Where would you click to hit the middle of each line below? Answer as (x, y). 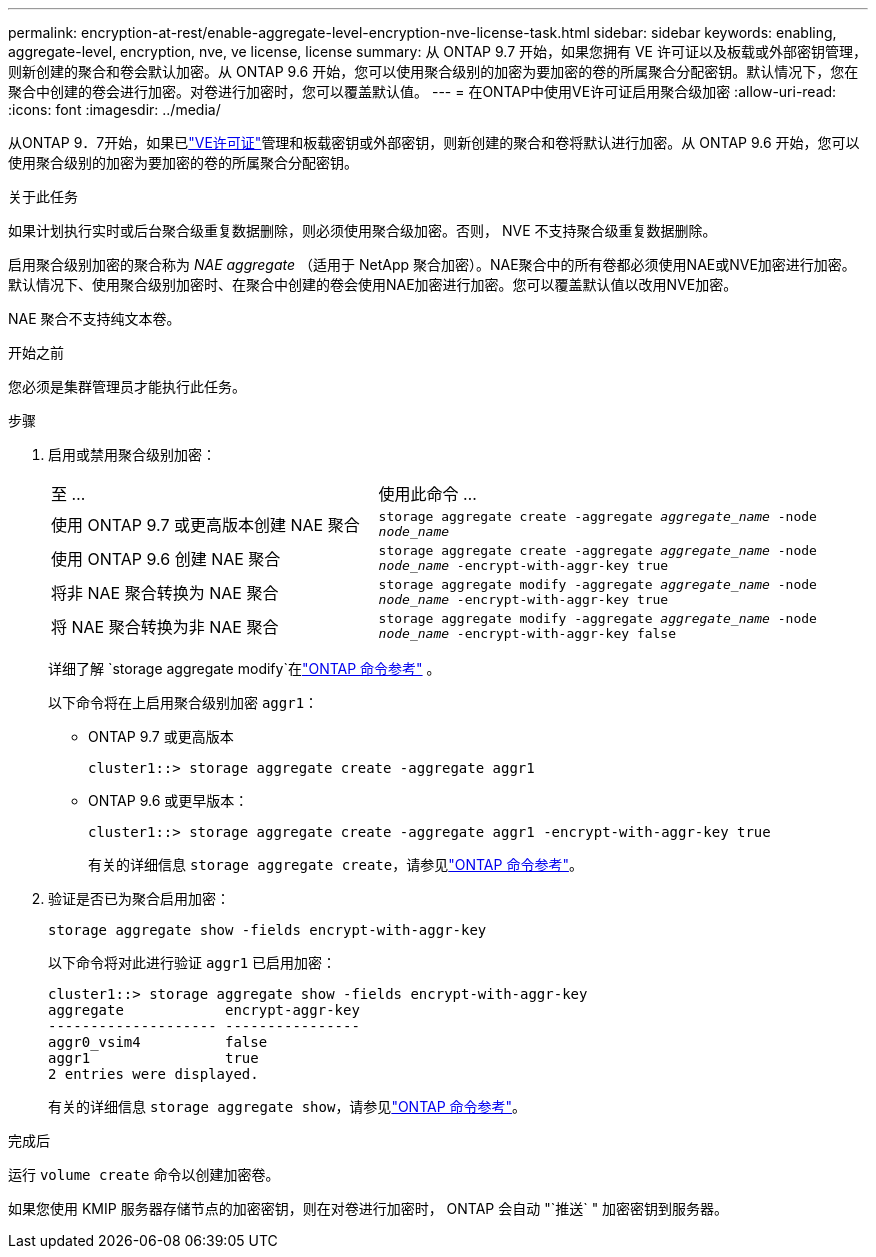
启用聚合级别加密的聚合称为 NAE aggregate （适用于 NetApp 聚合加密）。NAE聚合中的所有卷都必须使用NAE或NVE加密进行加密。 (432, 264)
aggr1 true (153, 1058)
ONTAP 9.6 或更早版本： (168, 800)
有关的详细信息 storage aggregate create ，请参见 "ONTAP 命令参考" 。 (335, 864)
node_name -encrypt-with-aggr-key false (527, 633)
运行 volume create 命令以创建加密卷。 (144, 1174)
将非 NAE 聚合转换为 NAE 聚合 (165, 593)
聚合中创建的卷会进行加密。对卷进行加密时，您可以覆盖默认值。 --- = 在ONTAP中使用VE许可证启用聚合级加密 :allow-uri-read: (422, 91)
